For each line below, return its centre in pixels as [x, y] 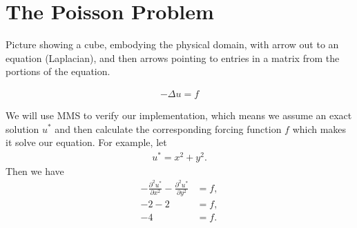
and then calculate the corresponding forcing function [168, 128]
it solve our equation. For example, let [86, 142]
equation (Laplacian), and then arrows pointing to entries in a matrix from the [173, 58]
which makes [319, 128]
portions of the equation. [58, 71]
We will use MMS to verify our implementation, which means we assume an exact [179, 115]
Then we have [35, 170]
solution [22, 128]
